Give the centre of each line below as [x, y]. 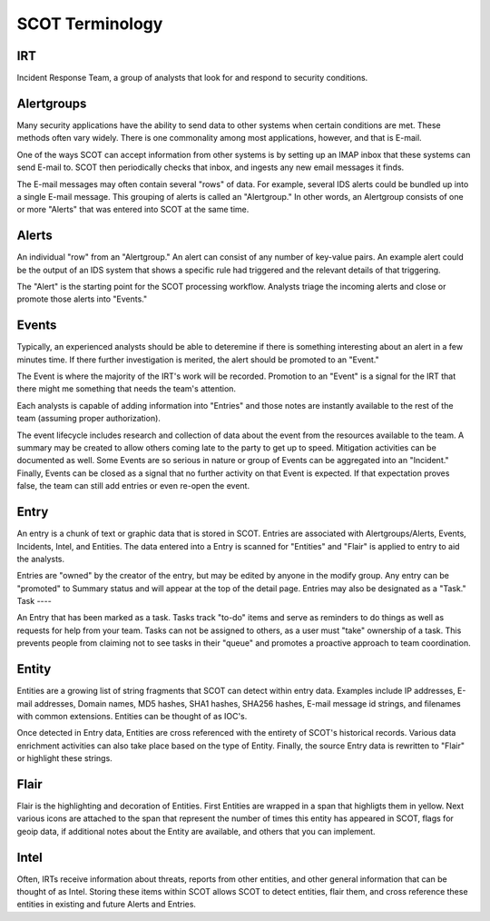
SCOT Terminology [90, 24]
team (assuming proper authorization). [88, 419]
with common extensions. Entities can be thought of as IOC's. [132, 716]
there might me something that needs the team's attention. [126, 389]
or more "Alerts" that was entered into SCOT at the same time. [133, 210]
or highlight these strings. [64, 758]
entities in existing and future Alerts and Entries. [107, 905]
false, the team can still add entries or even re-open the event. [133, 486]
